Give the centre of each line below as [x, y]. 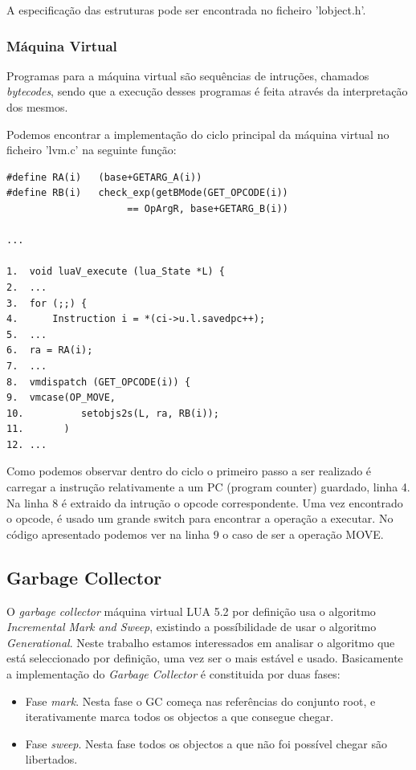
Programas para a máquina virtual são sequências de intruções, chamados [188, 75]
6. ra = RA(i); [50, 350]
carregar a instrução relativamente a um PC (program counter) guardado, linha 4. [208, 487]
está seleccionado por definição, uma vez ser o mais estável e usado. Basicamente [205, 658]
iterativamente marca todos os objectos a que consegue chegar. [179, 717]
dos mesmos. [37, 107]
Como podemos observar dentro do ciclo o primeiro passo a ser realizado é [189, 471]
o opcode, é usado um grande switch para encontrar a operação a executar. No [200, 518]
